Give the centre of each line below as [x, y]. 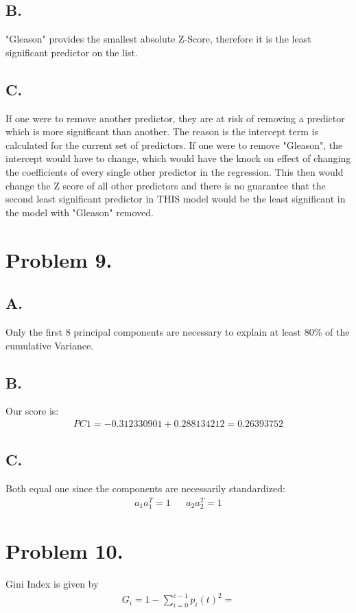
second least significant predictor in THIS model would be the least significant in [176, 199]
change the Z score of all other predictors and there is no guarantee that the [166, 185]
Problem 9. [59, 259]
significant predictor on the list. [72, 52]
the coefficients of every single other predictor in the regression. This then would [175, 171]
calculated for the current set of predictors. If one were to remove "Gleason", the [174, 144]
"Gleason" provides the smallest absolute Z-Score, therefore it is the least [158, 39]
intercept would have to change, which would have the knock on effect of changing [178, 158]
